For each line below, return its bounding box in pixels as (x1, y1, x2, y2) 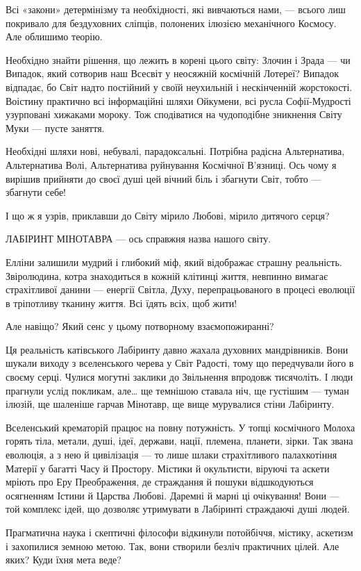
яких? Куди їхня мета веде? (6, 552, 121, 567)
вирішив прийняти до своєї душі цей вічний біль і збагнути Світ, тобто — (6, 171, 321, 185)
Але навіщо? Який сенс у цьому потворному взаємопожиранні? (6, 319, 274, 333)
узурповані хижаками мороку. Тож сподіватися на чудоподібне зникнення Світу (6, 107, 342, 122)
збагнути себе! (6, 185, 67, 199)
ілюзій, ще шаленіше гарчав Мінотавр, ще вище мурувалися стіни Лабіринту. (6, 397, 335, 411)
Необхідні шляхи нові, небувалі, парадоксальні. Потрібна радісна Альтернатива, (6, 144, 345, 158)
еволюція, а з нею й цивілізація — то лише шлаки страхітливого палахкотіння (6, 447, 337, 462)
